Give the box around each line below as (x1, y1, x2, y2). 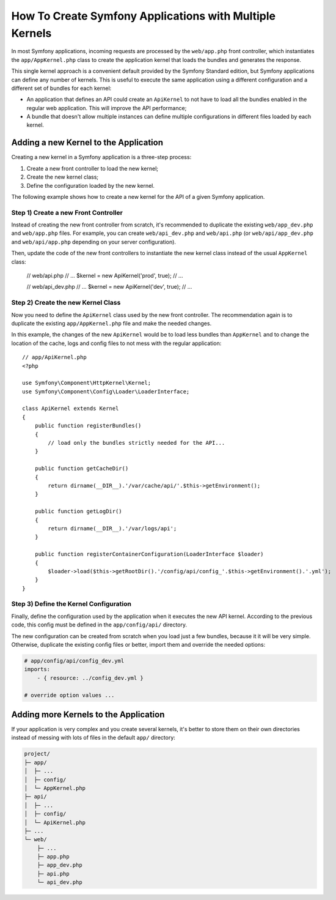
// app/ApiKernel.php (22, 354, 87, 361)
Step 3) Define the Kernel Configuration (11, 600, 131, 608)
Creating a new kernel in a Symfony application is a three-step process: (11, 154, 192, 161)
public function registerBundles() (34, 422, 142, 430)
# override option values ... (24, 691, 115, 699)
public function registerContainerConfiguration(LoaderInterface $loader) (34, 551, 264, 558)
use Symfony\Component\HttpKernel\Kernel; (22, 379, 152, 387)
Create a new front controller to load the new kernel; (26, 165, 159, 172)
